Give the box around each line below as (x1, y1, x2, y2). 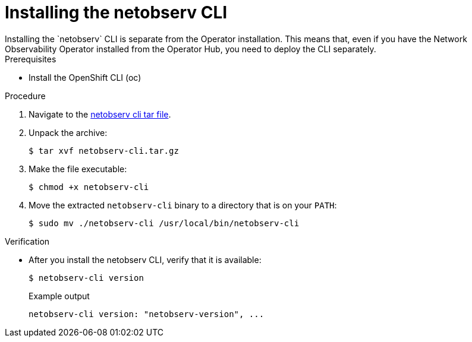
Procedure (5, 90, 46, 101)
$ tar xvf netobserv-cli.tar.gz (29, 145, 179, 156)
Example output (29, 290, 90, 301)
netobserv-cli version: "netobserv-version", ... (29, 309, 265, 319)
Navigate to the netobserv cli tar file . (29, 109, 171, 119)
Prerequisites (5, 53, 56, 64)
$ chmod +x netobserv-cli (29, 182, 149, 192)
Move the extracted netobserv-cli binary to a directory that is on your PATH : (29, 199, 337, 210)
